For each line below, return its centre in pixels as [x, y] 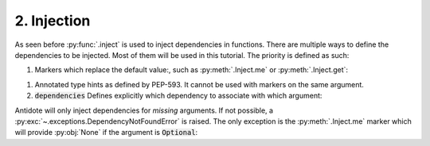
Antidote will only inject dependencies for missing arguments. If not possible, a [144, 110]
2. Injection [53, 21]
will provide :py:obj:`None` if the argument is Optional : [106, 133]
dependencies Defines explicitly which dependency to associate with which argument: [178, 96]
